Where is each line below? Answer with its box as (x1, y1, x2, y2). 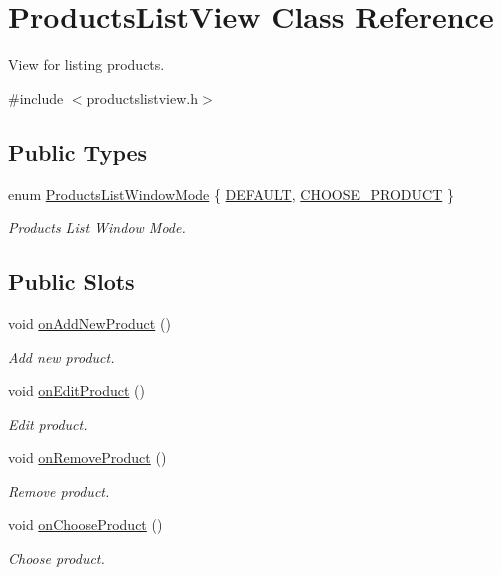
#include (8, 87, 64, 108)
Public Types (8, 136, 148, 167)
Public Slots (8, 266, 135, 297)
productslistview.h (86, 87, 199, 108)
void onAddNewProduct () (8, 312, 171, 333)
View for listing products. (8, 54, 165, 75)
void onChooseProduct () (8, 514, 163, 535)
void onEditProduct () (8, 380, 145, 401)
